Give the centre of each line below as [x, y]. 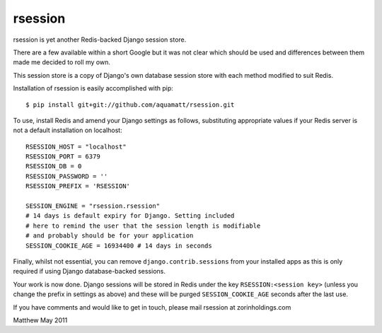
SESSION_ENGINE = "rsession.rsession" [93, 206]
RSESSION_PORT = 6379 [63, 157]
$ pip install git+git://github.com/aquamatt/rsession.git [130, 105]
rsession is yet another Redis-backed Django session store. [100, 40]
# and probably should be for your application [110, 236]
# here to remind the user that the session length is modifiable [143, 226]
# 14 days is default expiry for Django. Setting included [130, 216]
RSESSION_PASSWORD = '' [67, 176]
